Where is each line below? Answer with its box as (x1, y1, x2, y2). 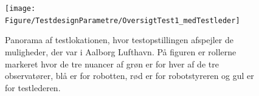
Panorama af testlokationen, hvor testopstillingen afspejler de (5, 33, 233, 46)
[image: (5, 4, 36, 13)
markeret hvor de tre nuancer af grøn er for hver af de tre (5, 57, 219, 70)
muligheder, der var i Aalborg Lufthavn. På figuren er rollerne (5, 45, 237, 58)
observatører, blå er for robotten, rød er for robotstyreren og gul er (5, 69, 254, 82)
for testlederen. (5, 81, 61, 94)
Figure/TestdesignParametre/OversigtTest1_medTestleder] (5, 16, 240, 25)
